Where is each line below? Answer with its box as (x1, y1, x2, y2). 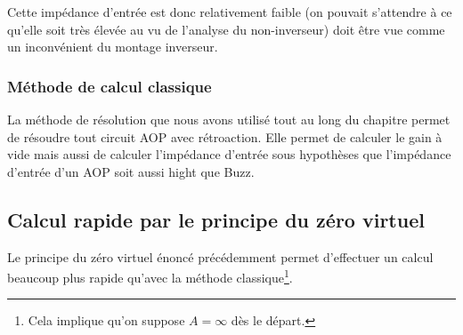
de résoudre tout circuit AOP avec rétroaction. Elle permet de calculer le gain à (7, 127, 443, 146)
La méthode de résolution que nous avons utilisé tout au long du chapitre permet (7, 110, 451, 128)
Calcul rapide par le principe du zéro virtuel (7, 205, 425, 233)
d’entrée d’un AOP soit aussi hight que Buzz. (7, 162, 255, 180)
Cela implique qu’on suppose (28, 311, 185, 330)
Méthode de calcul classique (7, 75, 212, 97)
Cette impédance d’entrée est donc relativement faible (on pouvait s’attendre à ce (7, 3, 452, 20)
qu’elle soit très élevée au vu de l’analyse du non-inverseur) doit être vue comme (7, 20, 445, 38)
